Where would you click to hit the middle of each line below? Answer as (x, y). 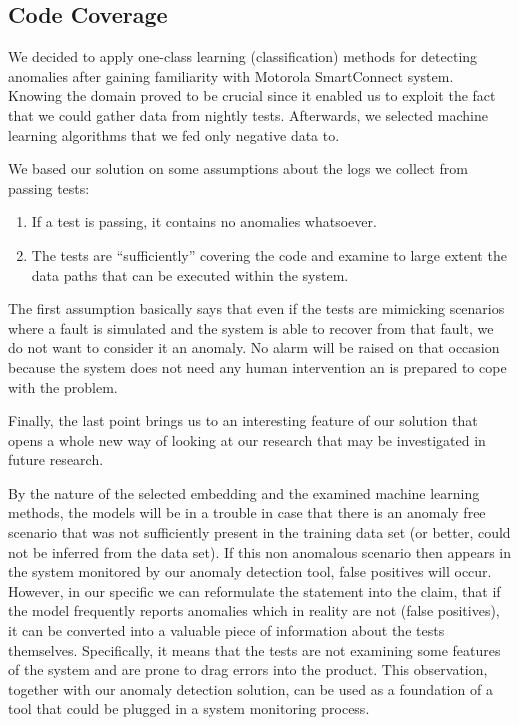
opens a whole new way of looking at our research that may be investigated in (247, 439)
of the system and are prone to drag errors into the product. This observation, (248, 669)
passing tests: (49, 187)
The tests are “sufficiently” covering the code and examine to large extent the (269, 254)
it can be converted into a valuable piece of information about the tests (226, 630)
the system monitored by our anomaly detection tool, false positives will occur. (250, 571)
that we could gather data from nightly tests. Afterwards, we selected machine (248, 114)
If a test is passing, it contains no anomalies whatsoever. (204, 221)
